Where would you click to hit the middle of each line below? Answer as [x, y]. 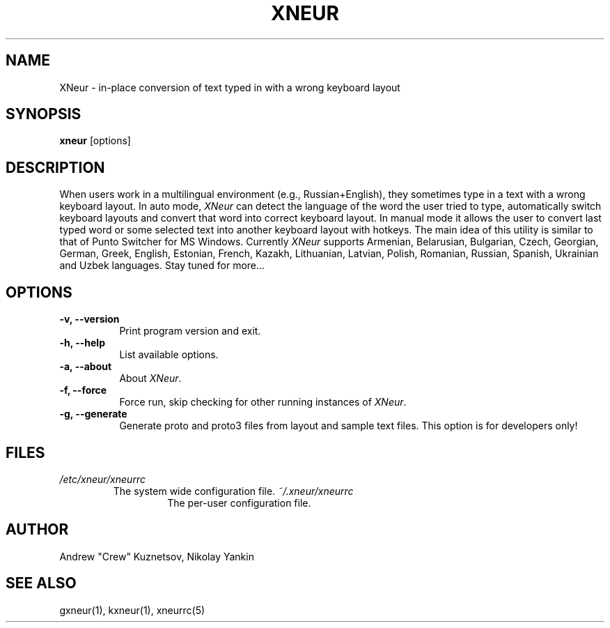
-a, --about [86, 367]
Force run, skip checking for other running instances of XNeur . [263, 402]
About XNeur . [150, 378]
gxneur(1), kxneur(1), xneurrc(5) [132, 610]
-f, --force [83, 390]
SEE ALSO [41, 583]
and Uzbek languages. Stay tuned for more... [162, 266]
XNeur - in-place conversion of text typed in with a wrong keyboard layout [230, 87]
